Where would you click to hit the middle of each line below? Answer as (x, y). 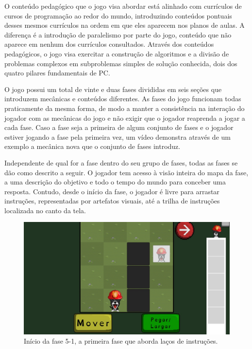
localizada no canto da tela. (45, 210)
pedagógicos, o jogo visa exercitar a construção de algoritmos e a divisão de (117, 53)
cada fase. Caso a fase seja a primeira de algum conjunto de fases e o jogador (119, 127)
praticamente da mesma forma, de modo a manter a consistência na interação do (125, 108)
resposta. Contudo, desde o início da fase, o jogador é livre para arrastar (112, 191)
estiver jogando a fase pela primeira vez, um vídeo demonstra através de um (118, 137)
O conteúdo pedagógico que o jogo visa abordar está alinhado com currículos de (123, 6)
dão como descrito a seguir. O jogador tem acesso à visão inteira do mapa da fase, (126, 172)
